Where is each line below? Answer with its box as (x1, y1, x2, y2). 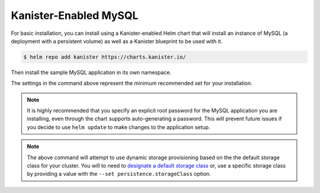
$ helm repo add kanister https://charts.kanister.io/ (23, 53, 186, 60)
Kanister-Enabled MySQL (11, 9, 139, 22)
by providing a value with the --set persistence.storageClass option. (27, 171, 212, 178)
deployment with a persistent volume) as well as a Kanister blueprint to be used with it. (11, 37, 223, 44)
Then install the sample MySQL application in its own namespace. (11, 69, 172, 76)
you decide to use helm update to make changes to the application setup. (27, 123, 210, 130)
